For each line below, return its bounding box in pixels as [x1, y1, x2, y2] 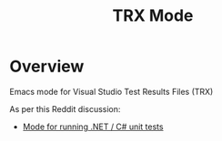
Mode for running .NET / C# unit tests [22, 121, 164, 132]
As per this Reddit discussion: [9, 103, 121, 114]
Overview [9, 56, 85, 77]
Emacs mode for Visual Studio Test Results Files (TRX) [9, 86, 214, 97]
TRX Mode [112, 5, 194, 26]
